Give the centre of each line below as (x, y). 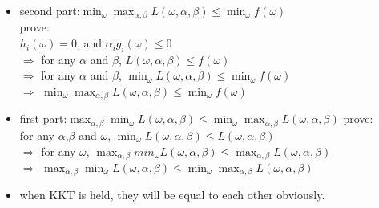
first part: (43, 118)
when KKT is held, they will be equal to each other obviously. (172, 195)
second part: (50, 10)
